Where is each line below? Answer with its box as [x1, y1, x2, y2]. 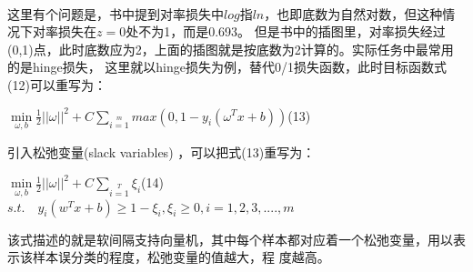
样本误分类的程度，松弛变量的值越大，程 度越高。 [32, 247, 330, 267]
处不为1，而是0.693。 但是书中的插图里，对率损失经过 [126, 22, 446, 41]
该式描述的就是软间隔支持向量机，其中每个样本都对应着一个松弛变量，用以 [7, 229, 453, 248]
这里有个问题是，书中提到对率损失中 [7, 4, 224, 23]
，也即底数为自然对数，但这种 [264, 4, 443, 23]
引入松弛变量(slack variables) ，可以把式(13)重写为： [7, 142, 316, 161]
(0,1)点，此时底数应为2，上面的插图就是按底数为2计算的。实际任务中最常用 [7, 39, 454, 58]
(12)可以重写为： [7, 75, 106, 94]
